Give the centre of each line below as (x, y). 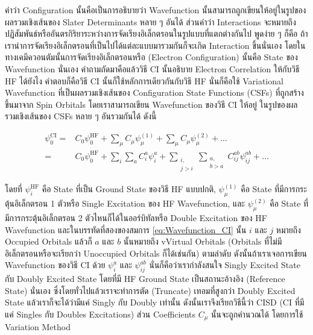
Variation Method (38, 327)
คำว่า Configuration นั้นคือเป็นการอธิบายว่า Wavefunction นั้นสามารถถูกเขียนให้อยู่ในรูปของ (156, 10)
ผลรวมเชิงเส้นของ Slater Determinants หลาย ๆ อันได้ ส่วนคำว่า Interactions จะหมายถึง (150, 21)
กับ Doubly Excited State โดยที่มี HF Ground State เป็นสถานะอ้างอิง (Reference (145, 279)
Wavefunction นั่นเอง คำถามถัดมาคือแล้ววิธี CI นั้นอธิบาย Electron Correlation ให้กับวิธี (152, 68)
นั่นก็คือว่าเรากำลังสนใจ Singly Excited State (225, 265)
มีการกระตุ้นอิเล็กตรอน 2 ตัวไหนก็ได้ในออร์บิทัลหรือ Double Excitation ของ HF (136, 217)
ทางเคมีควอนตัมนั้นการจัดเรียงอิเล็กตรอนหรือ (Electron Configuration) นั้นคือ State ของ (151, 57)
